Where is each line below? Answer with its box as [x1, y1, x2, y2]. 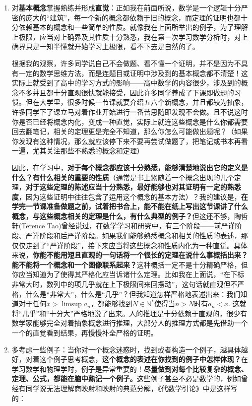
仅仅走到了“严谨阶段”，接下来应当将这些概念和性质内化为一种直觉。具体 [11, 240, 248, 250]
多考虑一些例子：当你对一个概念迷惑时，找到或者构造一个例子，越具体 [11, 344, 241, 354]
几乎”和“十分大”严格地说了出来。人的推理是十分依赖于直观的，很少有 [22, 308, 248, 318]
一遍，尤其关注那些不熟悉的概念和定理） [11, 145, 144, 156]
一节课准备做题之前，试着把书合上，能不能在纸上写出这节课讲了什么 [25, 201, 248, 211]
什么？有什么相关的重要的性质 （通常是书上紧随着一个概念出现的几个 [11, 172, 234, 182]
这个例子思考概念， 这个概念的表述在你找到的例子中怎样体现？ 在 [39, 354, 248, 364]
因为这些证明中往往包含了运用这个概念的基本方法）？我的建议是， [25, 191, 241, 202]
